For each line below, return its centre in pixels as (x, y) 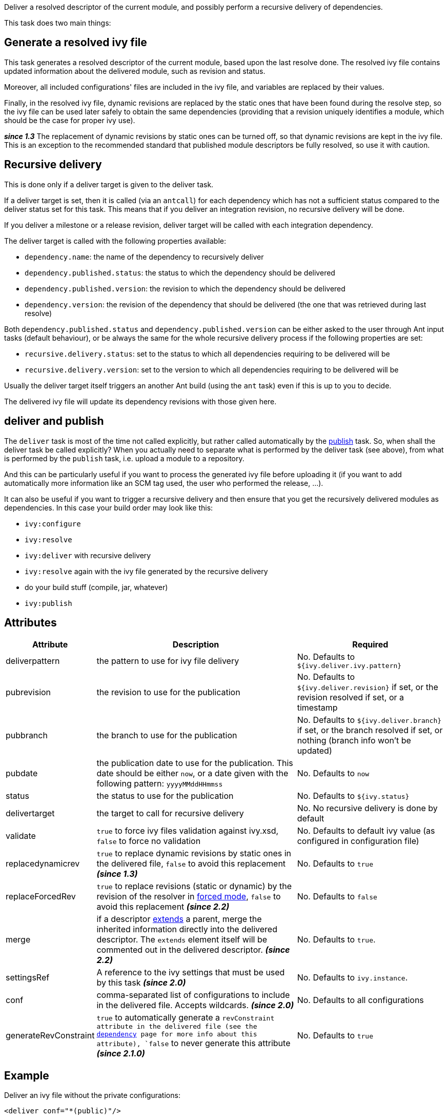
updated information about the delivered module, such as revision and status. (135, 71)
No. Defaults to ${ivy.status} (353, 796)
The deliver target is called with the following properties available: (115, 241)
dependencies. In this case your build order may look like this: (109, 507)
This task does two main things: (58, 23)
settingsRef (28, 978)
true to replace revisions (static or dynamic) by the (194, 886)
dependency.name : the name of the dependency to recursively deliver (144, 257)
